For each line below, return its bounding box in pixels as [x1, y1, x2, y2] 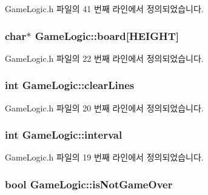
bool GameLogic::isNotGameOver [5, 176, 173, 191]
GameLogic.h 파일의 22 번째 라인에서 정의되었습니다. [5, 51, 204, 64]
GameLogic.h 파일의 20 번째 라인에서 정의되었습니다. [5, 101, 204, 114]
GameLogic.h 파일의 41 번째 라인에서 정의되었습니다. [5, 2, 204, 15]
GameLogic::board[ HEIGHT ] [35, 28, 179, 43]
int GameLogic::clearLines [5, 78, 135, 93]
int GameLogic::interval [5, 127, 122, 142]
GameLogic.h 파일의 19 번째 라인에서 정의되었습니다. [5, 151, 204, 164]
